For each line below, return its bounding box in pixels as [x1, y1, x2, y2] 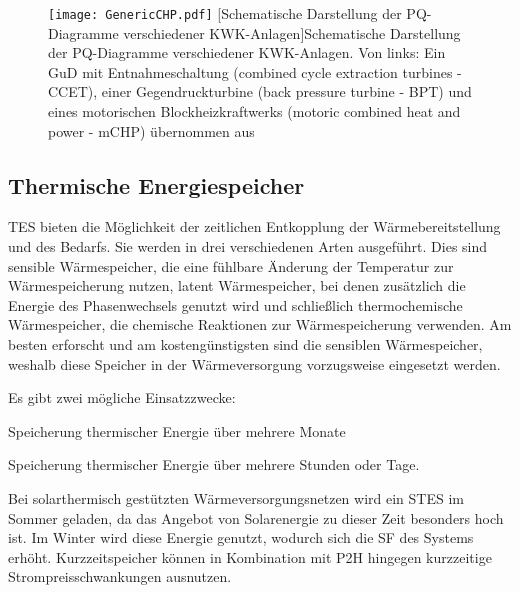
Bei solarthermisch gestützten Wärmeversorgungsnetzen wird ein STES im [8, 487, 464, 508]
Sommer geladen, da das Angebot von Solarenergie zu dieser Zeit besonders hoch [8, 507, 504, 528]
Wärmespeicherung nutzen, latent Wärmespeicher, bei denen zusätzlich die [8, 275, 466, 296]
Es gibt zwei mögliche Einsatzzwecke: [8, 387, 236, 408]
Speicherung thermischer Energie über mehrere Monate [8, 420, 346, 441]
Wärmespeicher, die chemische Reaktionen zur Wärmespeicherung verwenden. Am [8, 314, 512, 335]
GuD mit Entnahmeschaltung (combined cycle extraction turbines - [48, 61, 462, 82]
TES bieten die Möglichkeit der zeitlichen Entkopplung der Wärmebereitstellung [8, 216, 501, 237]
